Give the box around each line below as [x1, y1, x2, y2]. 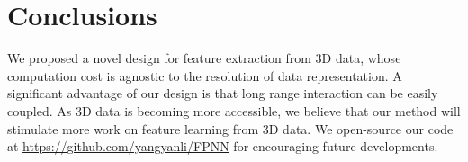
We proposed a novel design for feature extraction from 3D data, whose [7, 49, 401, 67]
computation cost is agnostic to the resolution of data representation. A [7, 66, 402, 85]
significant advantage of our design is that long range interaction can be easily [7, 84, 438, 103]
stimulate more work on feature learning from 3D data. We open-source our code [7, 119, 454, 138]
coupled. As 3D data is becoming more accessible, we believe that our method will [7, 101, 461, 120]
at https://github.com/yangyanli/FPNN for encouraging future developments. [7, 137, 438, 156]
